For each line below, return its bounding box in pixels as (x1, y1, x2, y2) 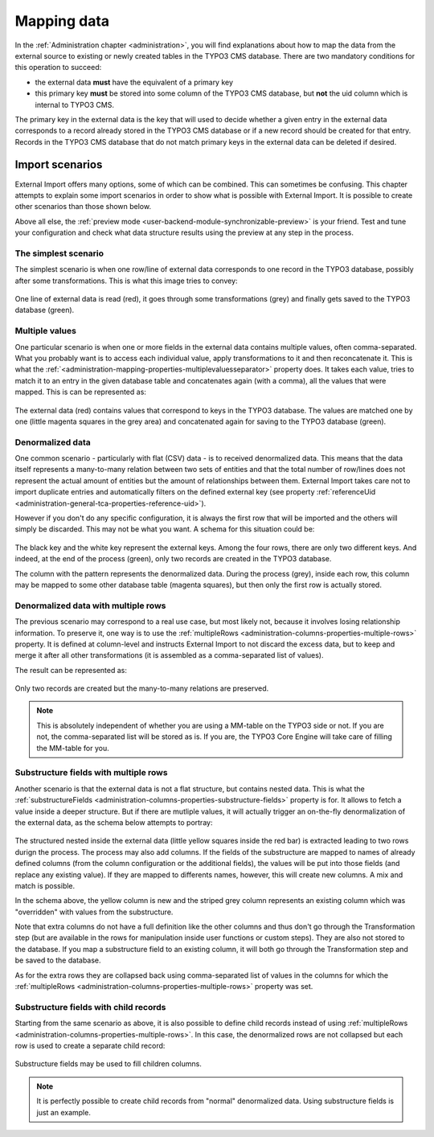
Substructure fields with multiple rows (14, 767, 168, 778)
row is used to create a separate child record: (14, 1041, 166, 1050)
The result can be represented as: (14, 665, 128, 675)
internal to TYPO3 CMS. (35, 100, 114, 109)
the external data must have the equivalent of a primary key (35, 77, 233, 87)
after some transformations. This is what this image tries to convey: (14, 276, 238, 285)
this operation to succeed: (14, 63, 102, 72)
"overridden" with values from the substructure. (14, 907, 174, 917)
